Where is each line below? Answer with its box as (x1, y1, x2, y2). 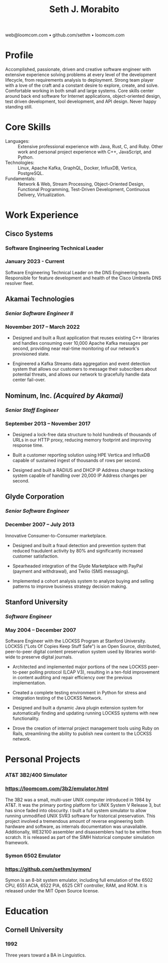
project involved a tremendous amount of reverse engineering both (5, 818, 144, 824)
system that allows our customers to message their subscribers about (12, 366, 157, 372)
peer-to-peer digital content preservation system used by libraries (5, 649, 142, 655)
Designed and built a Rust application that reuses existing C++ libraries (12, 335, 159, 341)
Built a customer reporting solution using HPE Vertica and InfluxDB (12, 452, 150, 458)
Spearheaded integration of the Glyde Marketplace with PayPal (12, 563, 143, 569)
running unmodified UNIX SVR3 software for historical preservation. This (5, 813, 155, 819)
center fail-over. (12, 377, 46, 383)
